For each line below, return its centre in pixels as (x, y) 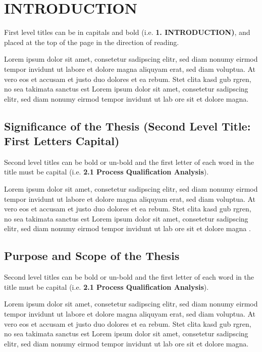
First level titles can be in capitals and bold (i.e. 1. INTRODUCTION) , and (127, 32)
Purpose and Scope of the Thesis (92, 256)
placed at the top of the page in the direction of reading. (92, 42)
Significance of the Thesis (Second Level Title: (127, 126)
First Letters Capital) (62, 141)
